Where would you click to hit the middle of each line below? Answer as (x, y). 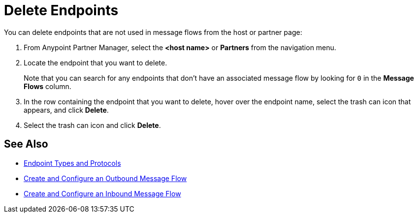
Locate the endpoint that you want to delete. (96, 62)
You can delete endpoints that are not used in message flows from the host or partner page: (153, 32)
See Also (26, 144)
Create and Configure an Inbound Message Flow (102, 193)
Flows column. (48, 86)
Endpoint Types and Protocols (72, 163)
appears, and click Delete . (66, 110)
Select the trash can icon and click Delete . (92, 125)
